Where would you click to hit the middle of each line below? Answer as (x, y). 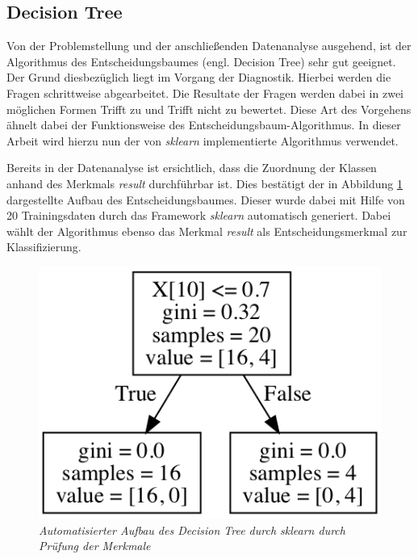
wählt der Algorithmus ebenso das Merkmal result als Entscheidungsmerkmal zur (207, 231)
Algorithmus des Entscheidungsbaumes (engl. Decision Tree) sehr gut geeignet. (201, 61)
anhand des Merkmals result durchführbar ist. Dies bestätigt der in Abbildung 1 (205, 183)
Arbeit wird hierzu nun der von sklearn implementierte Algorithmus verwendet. (203, 140)
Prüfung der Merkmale (95, 546)
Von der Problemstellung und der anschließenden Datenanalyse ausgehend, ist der (209, 46)
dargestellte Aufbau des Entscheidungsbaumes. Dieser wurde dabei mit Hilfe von (206, 199)
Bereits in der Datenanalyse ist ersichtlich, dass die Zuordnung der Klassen (192, 168)
